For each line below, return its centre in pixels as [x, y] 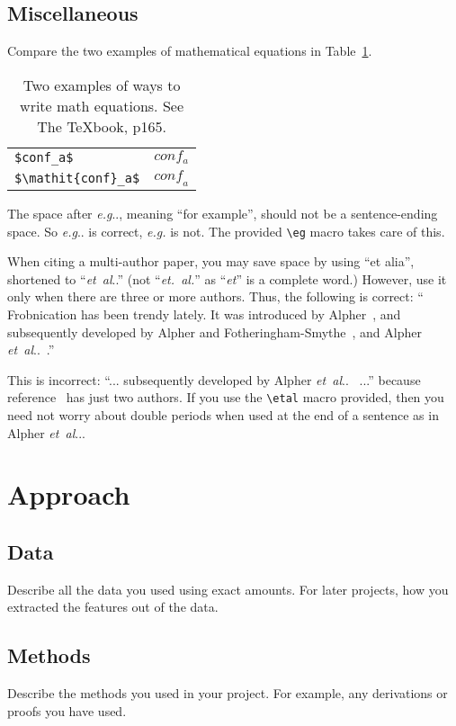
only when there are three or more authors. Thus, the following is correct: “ [215, 296]
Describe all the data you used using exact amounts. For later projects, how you [228, 589]
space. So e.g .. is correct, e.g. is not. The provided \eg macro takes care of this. [226, 231]
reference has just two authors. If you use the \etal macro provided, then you [226, 397]
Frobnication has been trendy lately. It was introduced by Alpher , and [204, 314]
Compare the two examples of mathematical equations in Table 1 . [190, 51]
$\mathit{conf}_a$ [77, 178]
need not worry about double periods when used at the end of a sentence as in [223, 415]
